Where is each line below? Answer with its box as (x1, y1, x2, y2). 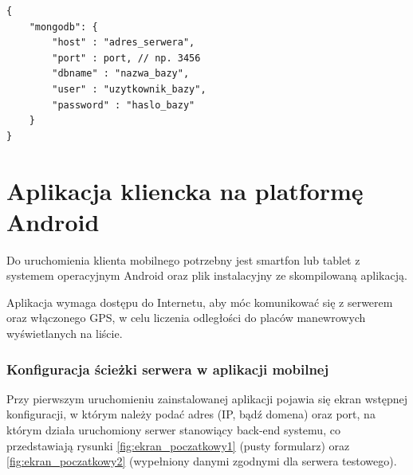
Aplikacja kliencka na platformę (6, 174, 364, 206)
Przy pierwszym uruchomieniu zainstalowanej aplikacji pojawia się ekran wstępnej (6, 390, 408, 406)
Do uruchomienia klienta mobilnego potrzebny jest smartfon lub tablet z (6, 251, 360, 268)
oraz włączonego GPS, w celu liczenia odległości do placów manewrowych (6, 309, 366, 326)
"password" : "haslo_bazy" (52, 99, 195, 111)
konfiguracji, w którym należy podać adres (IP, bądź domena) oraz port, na (6, 406, 376, 422)
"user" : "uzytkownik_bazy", (52, 83, 206, 95)
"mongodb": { (29, 21, 98, 33)
